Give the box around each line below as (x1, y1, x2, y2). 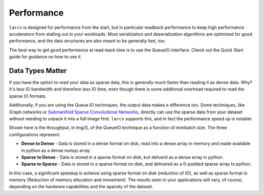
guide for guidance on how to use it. (9, 54, 82, 60)
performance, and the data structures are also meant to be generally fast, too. (9, 38, 166, 44)
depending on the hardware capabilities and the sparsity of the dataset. (9, 184, 154, 190)
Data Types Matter (9, 66, 67, 75)
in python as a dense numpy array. (21, 147, 91, 153)
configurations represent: (9, 131, 61, 137)
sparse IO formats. (9, 93, 46, 99)
